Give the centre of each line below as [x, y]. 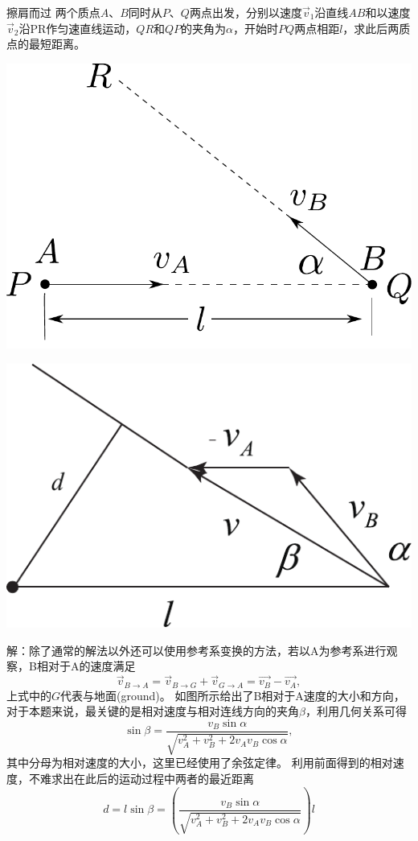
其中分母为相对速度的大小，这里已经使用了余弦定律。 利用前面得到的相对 [200, 763]
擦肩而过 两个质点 [53, 12]
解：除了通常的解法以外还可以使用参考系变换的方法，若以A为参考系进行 [197, 650]
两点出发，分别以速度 [246, 12]
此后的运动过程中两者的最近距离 [169, 778]
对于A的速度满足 [92, 666]
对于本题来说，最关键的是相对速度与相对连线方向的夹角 [153, 711]
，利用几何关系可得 [356, 711]
